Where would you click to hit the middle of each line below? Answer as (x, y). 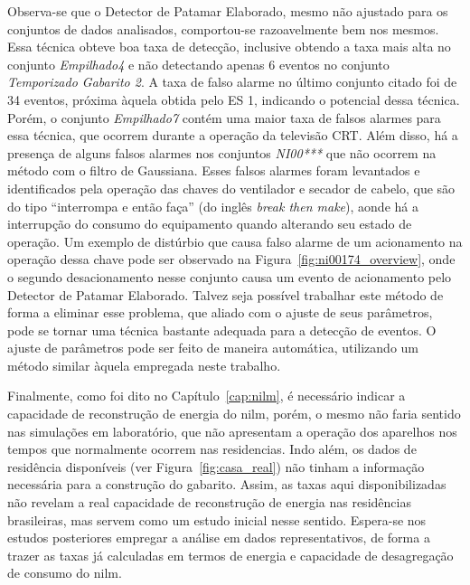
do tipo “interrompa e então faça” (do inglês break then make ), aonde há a (213, 206)
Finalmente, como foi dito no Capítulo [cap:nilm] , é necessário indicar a (207, 396)
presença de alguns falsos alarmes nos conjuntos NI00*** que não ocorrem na (222, 152)
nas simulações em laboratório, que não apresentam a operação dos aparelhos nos (232, 431)
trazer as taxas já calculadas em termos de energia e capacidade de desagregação (230, 555)
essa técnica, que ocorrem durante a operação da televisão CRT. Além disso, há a (233, 135)
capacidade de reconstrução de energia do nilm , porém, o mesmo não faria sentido (234, 414)
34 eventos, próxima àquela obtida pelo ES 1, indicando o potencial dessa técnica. (234, 99)
